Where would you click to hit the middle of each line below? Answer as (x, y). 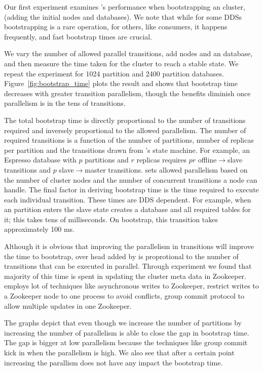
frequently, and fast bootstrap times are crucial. (78, 36)
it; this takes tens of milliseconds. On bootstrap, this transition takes (111, 219)
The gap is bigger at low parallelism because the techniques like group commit (126, 342)
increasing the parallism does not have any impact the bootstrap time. (114, 362)
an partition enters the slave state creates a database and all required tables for (127, 209)
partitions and (107, 160)
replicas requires (162, 160)
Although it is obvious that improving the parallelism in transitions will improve (129, 246)
